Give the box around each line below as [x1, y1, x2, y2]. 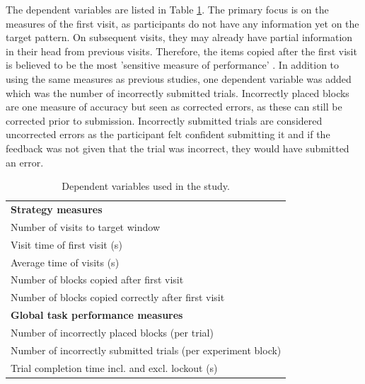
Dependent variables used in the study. [62, 179, 230, 193]
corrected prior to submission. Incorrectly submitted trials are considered [6, 113, 323, 128]
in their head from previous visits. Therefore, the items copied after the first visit [6, 43, 357, 58]
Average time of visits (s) [11, 254, 120, 269]
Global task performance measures [11, 307, 183, 322]
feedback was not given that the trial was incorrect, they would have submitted [6, 140, 349, 155]
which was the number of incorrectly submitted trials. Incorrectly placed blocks [6, 85, 349, 100]
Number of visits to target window [11, 219, 161, 234]
